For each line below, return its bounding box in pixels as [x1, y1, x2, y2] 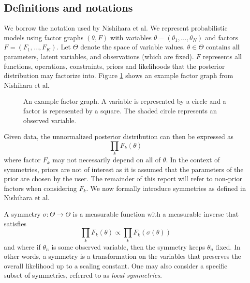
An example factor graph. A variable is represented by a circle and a [23, 96, 226, 106]
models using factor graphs [4, 32, 84, 42]
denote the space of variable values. [80, 42, 185, 52]
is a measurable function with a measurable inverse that [73, 209, 239, 219]
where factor [4, 155, 41, 165]
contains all [206, 42, 240, 52]
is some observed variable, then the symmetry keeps [51, 241, 205, 252]
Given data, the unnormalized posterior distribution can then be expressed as [4, 131, 234, 141]
